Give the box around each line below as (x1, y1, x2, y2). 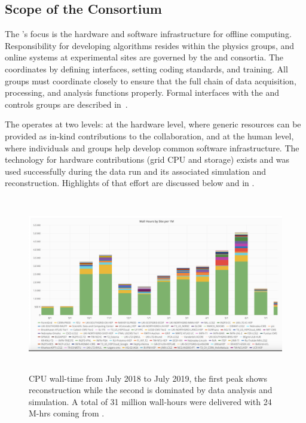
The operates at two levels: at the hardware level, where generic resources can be (5, 118, 301, 130)
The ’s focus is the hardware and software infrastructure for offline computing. (5, 28, 292, 40)
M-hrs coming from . (29, 407, 105, 419)
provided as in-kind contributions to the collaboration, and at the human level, (5, 129, 294, 142)
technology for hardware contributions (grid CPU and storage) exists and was (5, 153, 290, 166)
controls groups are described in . (5, 98, 128, 110)
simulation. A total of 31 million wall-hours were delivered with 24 (29, 395, 272, 407)
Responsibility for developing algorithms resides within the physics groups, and (5, 39, 295, 51)
